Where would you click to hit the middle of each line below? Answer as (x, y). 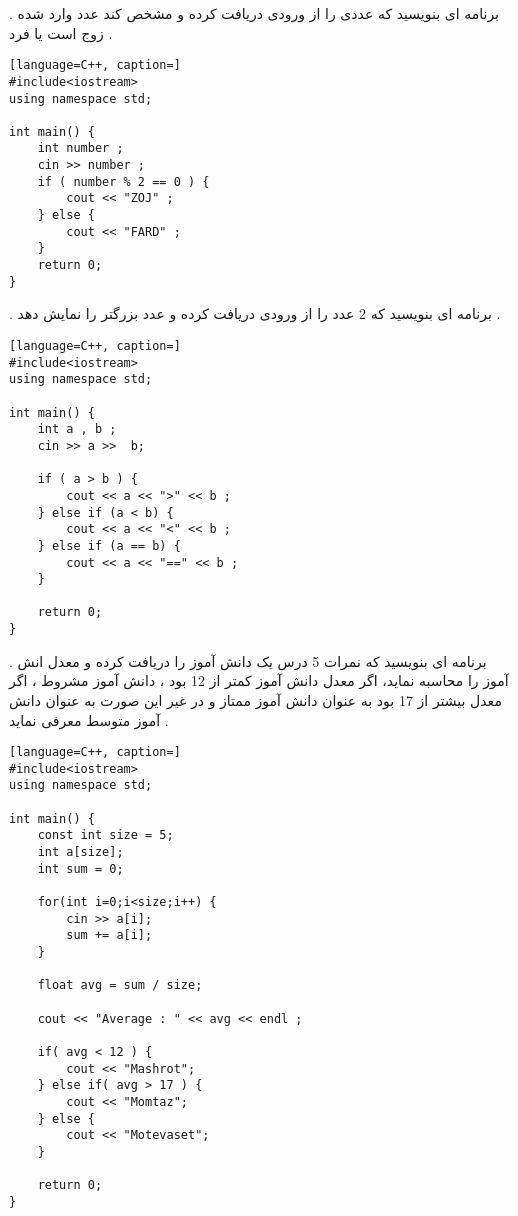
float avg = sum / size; (120, 985)
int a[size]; (80, 852)
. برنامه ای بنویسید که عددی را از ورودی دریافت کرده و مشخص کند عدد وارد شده (254, 13)
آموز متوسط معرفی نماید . (89, 719)
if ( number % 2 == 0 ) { (123, 181)
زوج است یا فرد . (61, 32)
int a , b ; (77, 429)
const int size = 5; (105, 835)
